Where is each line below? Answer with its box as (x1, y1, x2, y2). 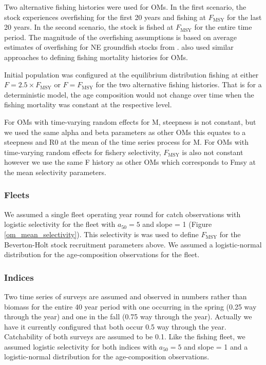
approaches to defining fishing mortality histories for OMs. (4, 51, 188, 62)
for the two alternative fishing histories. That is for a (96, 79, 262, 90)
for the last (226, 11, 262, 22)
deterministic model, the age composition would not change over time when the (4, 89, 254, 100)
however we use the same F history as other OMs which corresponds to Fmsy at (4, 157, 256, 167)
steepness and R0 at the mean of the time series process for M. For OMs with (4, 137, 249, 147)
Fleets (4, 188, 30, 201)
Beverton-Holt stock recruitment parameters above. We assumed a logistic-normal (4, 239, 262, 249)
